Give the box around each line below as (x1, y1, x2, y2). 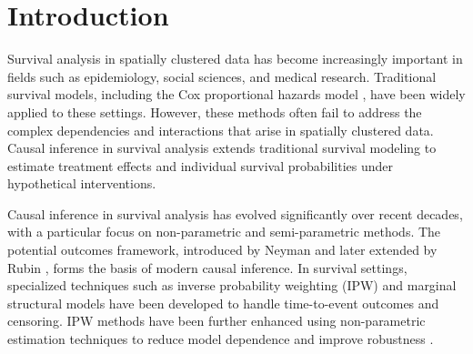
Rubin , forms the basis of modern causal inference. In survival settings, (7, 258, 408, 277)
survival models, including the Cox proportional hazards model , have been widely (7, 85, 466, 104)
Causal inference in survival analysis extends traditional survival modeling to (7, 138, 437, 157)
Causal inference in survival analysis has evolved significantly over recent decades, (7, 204, 463, 223)
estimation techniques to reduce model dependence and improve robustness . (7, 329, 434, 349)
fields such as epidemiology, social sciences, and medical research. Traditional (7, 66, 437, 86)
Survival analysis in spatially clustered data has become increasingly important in (7, 49, 463, 68)
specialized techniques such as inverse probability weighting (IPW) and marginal (7, 276, 457, 295)
